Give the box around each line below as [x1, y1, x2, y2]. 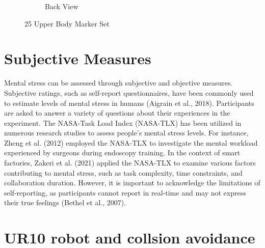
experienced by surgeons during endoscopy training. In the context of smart [4, 147, 241, 158]
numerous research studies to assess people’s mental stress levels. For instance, [4, 127, 249, 138]
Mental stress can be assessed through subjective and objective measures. [4, 77, 233, 88]
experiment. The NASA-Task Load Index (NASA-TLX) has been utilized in [4, 117, 242, 128]
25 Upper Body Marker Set [24, 18, 110, 29]
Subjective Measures [4, 48, 151, 69]
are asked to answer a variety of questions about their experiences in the [4, 107, 230, 118]
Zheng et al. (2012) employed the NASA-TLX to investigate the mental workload [4, 137, 258, 148]
